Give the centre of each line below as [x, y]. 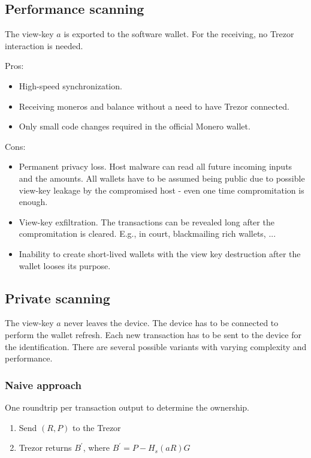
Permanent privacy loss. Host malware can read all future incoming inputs [155, 166]
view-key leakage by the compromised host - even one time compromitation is [161, 190]
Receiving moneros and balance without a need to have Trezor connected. [154, 106]
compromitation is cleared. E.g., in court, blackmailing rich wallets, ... [147, 233]
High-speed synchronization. [70, 85]
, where [96, 448]
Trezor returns [45, 448]
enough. [33, 202]
